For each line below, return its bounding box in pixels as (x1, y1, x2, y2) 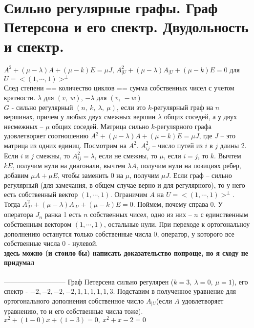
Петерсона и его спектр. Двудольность (4, 17, 249, 37)
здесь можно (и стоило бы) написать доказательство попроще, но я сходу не (4, 247, 248, 258)
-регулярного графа (154, 121, 212, 131)
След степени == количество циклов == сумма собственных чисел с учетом (4, 83, 234, 93)
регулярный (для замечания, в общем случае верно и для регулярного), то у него (4, 179, 245, 190)
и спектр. (4, 36, 64, 56)
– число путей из (152, 140, 203, 150)
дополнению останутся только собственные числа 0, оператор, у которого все (4, 228, 234, 239)
